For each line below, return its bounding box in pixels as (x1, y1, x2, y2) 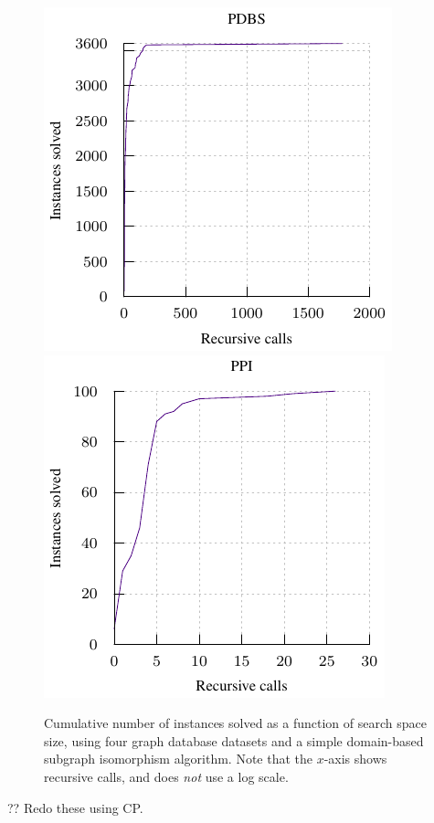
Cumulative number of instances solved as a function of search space (44, 713, 427, 733)
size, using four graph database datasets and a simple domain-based (44, 731, 424, 750)
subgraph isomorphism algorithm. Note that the (44, 749, 312, 768)
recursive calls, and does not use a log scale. (44, 766, 289, 786)
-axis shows (323, 749, 387, 768)
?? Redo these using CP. (7, 797, 143, 817)
